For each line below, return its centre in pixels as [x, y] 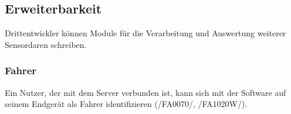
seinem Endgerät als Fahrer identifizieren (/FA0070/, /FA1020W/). [126, 104]
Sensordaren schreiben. [46, 44]
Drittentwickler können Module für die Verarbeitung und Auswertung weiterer [145, 33]
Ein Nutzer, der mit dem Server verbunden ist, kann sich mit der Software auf [145, 92]
